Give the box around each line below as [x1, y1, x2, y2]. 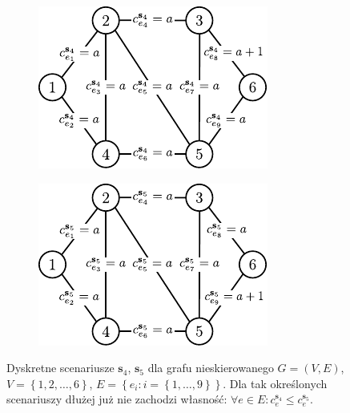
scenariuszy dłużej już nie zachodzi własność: [6, 391, 227, 407]
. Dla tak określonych [223, 375, 328, 391]
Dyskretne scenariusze [6, 359, 115, 376]
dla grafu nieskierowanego [147, 359, 274, 376]
